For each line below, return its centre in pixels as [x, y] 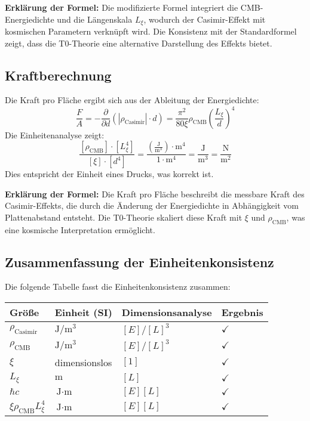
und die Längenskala [95, 19]
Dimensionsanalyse [167, 312]
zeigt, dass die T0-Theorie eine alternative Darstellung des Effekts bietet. [139, 43]
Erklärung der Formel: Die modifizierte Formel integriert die [122, 7]
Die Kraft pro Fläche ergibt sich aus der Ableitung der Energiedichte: [132, 100]
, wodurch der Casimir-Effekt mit [205, 19]
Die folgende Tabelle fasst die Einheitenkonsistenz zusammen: [118, 287]
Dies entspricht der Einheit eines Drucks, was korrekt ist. [109, 174]
